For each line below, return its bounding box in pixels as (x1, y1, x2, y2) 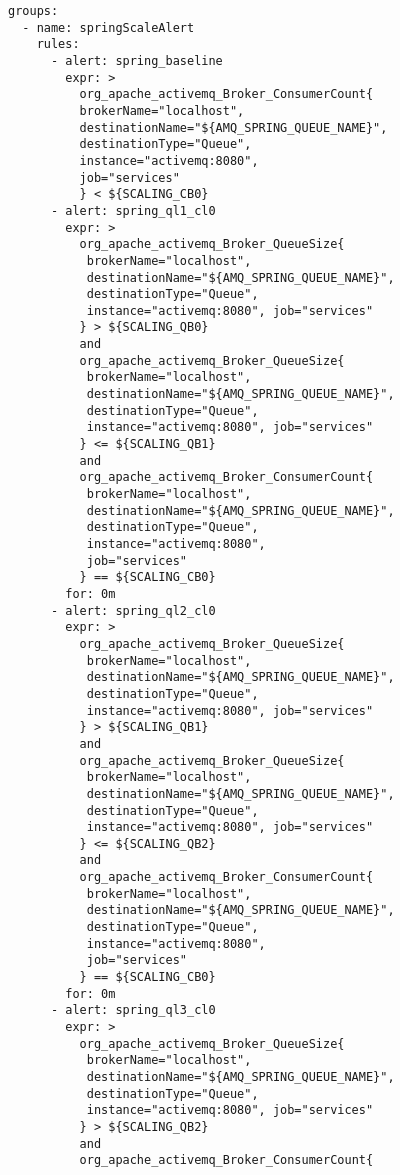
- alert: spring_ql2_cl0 (50, 603, 216, 618)
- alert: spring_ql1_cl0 (50, 203, 216, 218)
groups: (8, 4, 59, 18)
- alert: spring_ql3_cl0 (50, 1003, 216, 1018)
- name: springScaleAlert (22, 20, 195, 35)
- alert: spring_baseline (50, 53, 223, 68)
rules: (36, 37, 80, 52)
